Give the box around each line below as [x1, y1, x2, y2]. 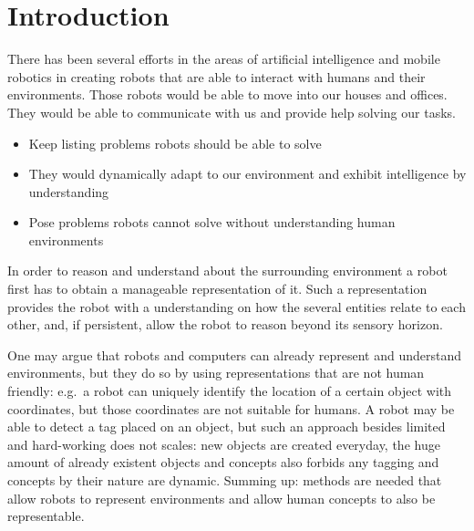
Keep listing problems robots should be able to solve [28, 133, 322, 152]
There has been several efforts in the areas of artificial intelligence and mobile [7, 49, 440, 68]
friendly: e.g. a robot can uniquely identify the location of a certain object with [7, 381, 452, 401]
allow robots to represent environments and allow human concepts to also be [7, 488, 436, 507]
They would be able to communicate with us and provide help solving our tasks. [7, 102, 456, 121]
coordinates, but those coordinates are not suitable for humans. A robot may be [7, 399, 455, 418]
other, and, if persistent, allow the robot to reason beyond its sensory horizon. [7, 315, 443, 334]
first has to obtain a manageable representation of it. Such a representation [7, 279, 428, 298]
